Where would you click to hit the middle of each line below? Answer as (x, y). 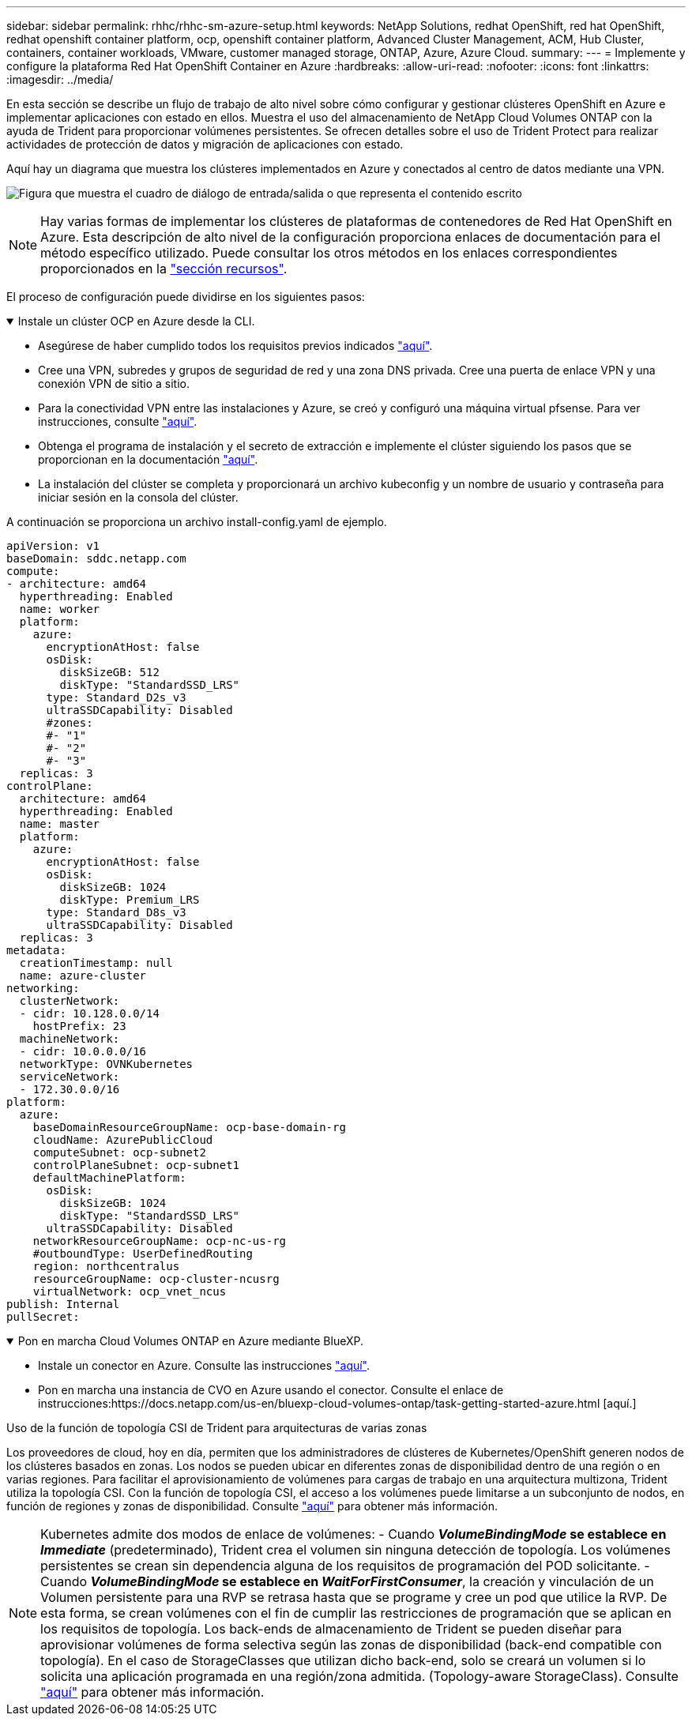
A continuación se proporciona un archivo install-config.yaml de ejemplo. (197, 522)
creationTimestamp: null (96, 963)
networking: (43, 988)
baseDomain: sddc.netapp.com (96, 558)
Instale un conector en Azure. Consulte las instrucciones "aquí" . (204, 1365)
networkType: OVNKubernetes (106, 1064)
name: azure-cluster (83, 976)
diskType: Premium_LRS (130, 900)
